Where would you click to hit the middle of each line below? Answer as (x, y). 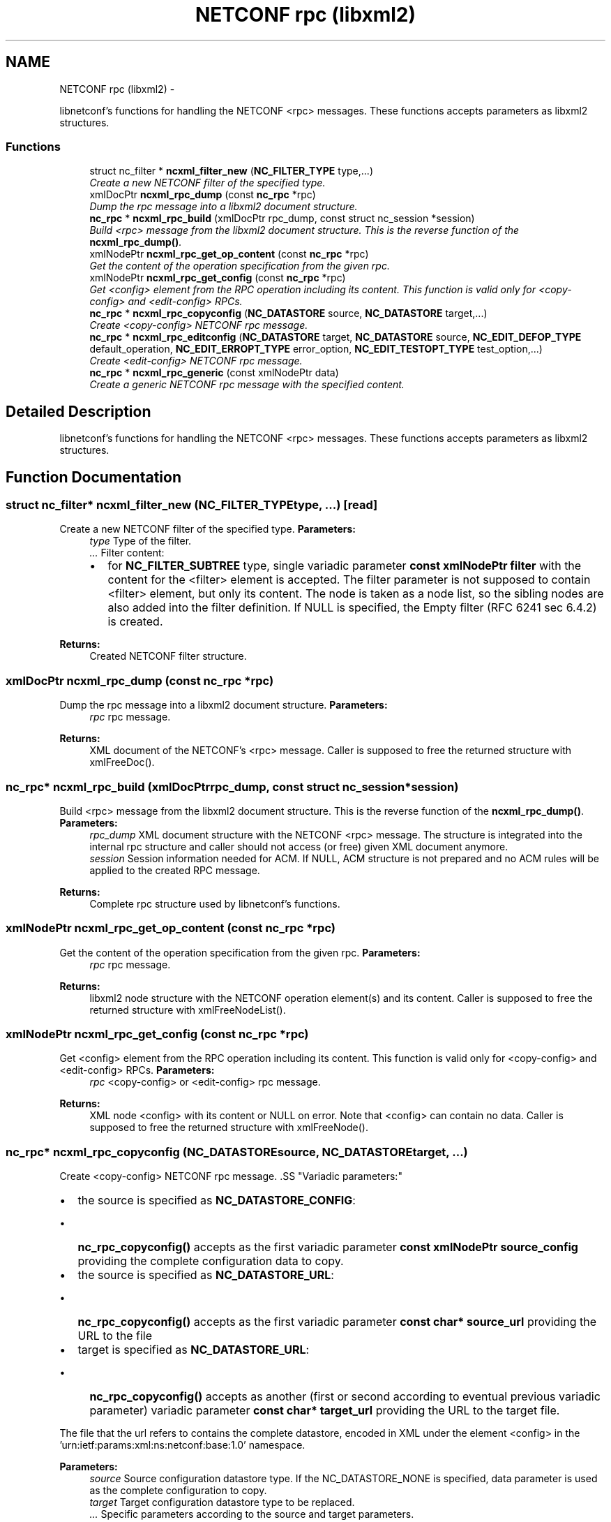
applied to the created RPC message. (175, 870)
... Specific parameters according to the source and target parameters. (252, 1514)
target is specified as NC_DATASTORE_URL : (194, 1350)
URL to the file (115, 1336)
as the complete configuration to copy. (178, 1491)
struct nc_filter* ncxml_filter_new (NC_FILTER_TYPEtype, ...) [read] (192, 505)
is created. (135, 622)
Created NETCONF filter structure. (168, 656)
